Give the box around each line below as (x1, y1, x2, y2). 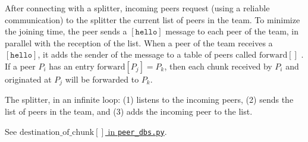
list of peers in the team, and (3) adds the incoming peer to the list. (5, 105, 253, 118)
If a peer (5, 59, 36, 72)
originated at (5, 72, 52, 85)
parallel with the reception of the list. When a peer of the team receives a (5, 36, 273, 49)
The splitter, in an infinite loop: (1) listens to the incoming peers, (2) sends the (5, 93, 294, 106)
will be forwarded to (65, 72, 139, 85)
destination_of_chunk (19, 128, 95, 137)
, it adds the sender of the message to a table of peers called (37, 48, 257, 61)
